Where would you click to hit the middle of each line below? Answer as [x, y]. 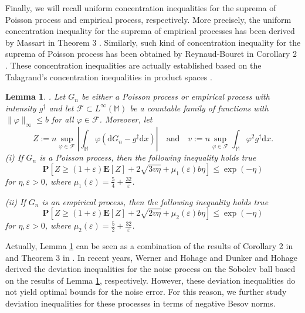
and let [61, 108]
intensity [21, 108]
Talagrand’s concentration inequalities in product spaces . [109, 76]
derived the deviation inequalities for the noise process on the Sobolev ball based [150, 269]
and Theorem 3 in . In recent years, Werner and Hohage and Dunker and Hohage [151, 257]
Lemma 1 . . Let [35, 96]
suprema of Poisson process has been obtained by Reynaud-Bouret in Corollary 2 [151, 54]
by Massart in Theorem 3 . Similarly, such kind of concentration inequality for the [153, 42]
